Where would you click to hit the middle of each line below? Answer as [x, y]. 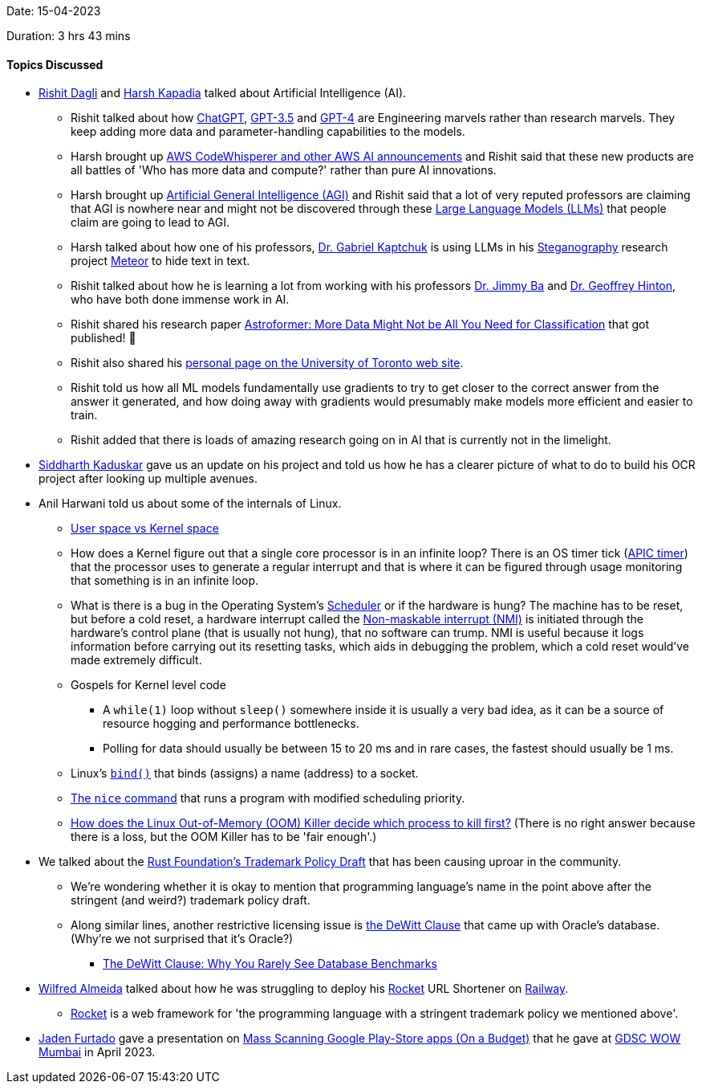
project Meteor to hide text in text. [160, 261]
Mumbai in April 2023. [97, 1052]
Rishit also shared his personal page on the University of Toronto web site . [267, 363]
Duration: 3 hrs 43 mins [69, 36]
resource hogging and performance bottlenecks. [231, 724]
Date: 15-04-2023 [54, 11]
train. [84, 415]
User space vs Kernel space [145, 529]
